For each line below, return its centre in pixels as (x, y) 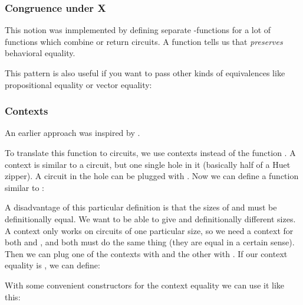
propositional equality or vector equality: (78, 84)
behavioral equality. (40, 53)
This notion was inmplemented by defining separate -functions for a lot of (138, 30)
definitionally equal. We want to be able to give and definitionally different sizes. (150, 218)
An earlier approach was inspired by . (73, 133)
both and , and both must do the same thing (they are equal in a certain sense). (150, 242)
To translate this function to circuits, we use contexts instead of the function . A (150, 152)
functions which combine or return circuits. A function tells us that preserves (144, 41)
